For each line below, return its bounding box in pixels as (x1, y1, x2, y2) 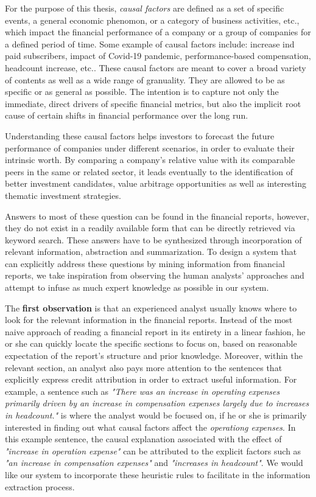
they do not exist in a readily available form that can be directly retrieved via (5, 221, 295, 234)
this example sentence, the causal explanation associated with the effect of (5, 433, 282, 445)
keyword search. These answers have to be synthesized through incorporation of (5, 233, 302, 246)
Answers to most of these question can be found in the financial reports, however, (5, 209, 309, 222)
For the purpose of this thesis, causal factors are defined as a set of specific (5, 2, 284, 14)
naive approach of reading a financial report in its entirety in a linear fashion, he (5, 325, 306, 338)
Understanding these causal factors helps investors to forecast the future (5, 129, 275, 142)
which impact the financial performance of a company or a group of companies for (5, 26, 311, 38)
